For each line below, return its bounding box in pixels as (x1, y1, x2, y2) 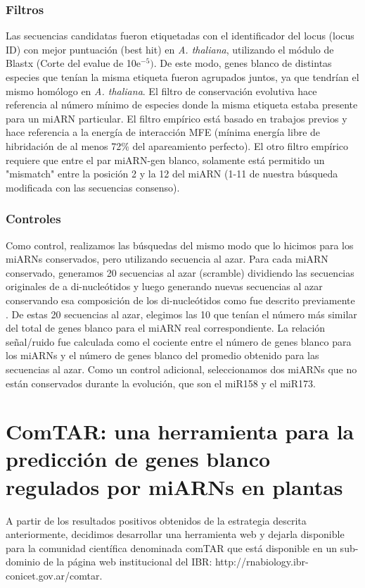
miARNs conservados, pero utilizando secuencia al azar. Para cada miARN (6, 251, 328, 266)
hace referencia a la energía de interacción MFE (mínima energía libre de (6, 125, 321, 139)
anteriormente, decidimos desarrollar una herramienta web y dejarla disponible (6, 527, 345, 542)
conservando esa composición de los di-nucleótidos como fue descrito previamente (6, 292, 355, 307)
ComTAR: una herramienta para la (6, 417, 354, 446)
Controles (6, 210, 61, 227)
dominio (6, 554, 41, 569)
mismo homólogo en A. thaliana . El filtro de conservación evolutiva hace (6, 83, 317, 98)
